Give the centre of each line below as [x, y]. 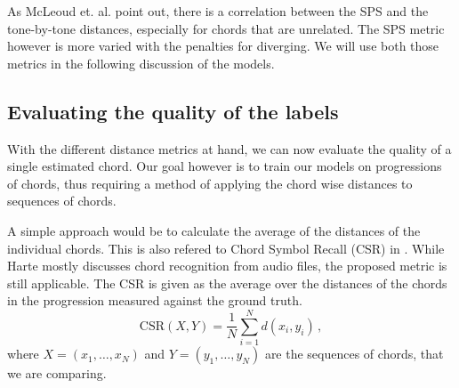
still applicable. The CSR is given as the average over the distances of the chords [227, 283]
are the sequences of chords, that [354, 354]
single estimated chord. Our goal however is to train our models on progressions [225, 166]
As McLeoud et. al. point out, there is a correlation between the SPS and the [218, 11]
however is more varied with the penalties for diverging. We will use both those [223, 46]
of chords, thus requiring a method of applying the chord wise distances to [210, 183]
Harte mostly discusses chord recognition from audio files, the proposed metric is [227, 266]
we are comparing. [57, 373]
